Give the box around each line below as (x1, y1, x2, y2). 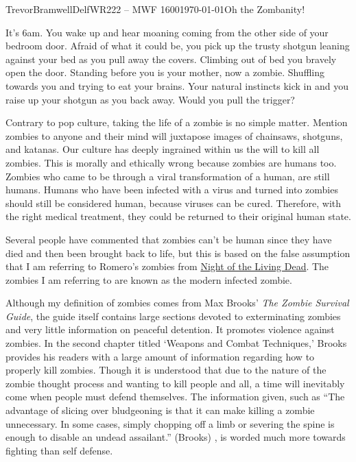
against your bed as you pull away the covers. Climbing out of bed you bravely (5, 51, 337, 66)
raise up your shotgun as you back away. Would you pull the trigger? (5, 92, 295, 106)
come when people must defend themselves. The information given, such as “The (5, 389, 345, 404)
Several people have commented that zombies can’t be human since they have (5, 232, 332, 246)
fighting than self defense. (5, 443, 113, 457)
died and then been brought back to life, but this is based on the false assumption (5, 245, 351, 260)
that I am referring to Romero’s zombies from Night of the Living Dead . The (5, 259, 329, 273)
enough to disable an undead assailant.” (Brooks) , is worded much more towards (5, 430, 346, 444)
